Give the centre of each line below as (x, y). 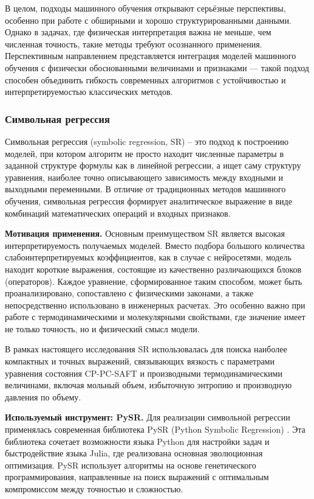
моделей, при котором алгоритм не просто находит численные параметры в (144, 153)
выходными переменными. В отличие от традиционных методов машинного (145, 189)
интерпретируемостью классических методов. (89, 92)
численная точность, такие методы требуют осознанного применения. (134, 44)
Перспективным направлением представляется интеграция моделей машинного (151, 56)
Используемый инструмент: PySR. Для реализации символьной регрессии (148, 417)
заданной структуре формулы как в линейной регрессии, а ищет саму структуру (153, 165)
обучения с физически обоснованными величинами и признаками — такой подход (157, 67)
